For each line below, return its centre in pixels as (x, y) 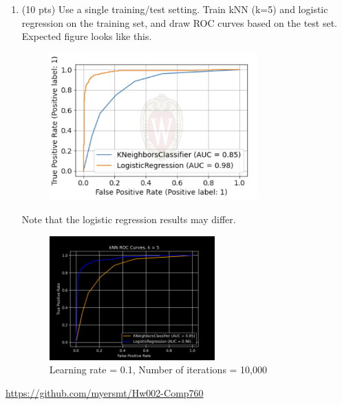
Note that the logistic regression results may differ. (129, 219)
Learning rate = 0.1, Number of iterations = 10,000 (158, 370)
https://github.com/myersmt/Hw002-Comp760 (105, 392)
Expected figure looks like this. (87, 36)
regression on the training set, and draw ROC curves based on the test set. (180, 22)
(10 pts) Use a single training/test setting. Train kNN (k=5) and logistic (175, 9)
